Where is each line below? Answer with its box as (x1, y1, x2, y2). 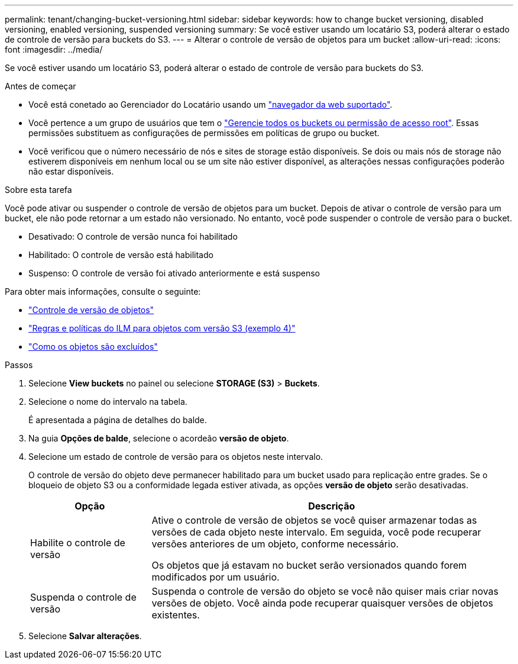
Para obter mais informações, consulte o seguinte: (5, 286, 201, 296)
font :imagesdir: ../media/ (5, 44, 103, 54)
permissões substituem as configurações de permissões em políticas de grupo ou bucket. (28, 128, 380, 138)
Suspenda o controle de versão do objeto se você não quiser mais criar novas (151, 585, 499, 597)
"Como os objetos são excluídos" (28, 341, 158, 352)
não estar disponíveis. (28, 166, 114, 176)
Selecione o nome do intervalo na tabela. (28, 397, 187, 407)
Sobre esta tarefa (5, 185, 72, 195)
